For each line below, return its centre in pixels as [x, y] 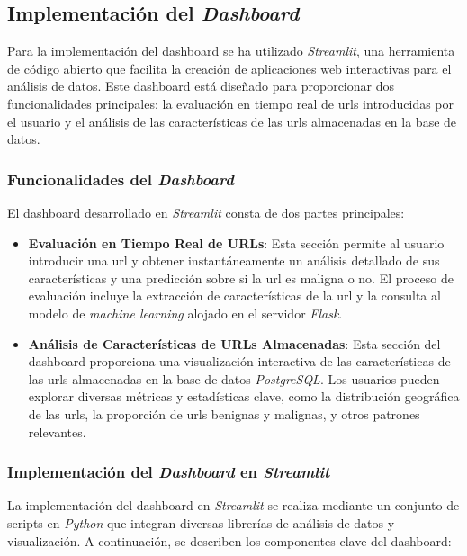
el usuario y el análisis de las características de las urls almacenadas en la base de [232, 121]
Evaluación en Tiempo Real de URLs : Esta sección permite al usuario [236, 242]
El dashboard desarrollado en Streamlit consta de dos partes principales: [206, 212]
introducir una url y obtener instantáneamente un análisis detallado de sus [234, 260]
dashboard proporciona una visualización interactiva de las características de [239, 361]
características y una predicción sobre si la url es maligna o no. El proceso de [241, 278]
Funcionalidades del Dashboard [121, 179]
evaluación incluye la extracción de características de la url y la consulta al [234, 296]
